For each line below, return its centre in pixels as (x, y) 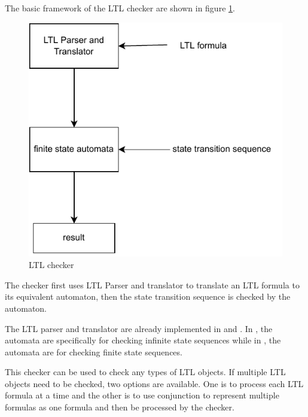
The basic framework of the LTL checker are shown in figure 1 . (120, 8)
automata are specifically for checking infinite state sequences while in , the (143, 340)
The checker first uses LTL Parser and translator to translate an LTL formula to (152, 284)
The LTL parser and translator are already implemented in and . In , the (139, 328)
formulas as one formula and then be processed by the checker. (120, 407)
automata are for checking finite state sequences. (94, 351)
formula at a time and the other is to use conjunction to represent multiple (142, 395)
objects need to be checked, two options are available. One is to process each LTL (154, 383)
